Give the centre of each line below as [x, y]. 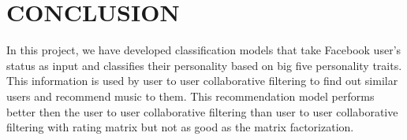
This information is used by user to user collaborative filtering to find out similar [202, 81]
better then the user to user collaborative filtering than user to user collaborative [202, 111]
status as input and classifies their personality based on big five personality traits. [204, 65]
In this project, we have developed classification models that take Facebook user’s [204, 50]
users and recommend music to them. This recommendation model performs [190, 96]
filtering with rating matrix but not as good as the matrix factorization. [180, 127]
